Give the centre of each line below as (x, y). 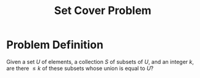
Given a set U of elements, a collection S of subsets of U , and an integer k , (100, 62)
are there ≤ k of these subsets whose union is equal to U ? (80, 68)
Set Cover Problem (103, 11)
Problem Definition (55, 45)
